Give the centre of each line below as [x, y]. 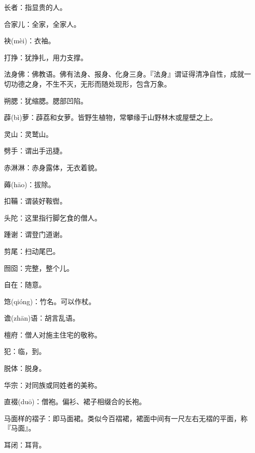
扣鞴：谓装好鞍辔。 [35, 201]
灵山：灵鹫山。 [28, 134]
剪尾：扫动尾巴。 [32, 251]
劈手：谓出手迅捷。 [35, 151]
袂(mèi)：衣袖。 [30, 41]
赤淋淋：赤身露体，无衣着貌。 [53, 167]
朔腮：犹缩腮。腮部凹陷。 [46, 100]
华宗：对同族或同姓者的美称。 [53, 385]
